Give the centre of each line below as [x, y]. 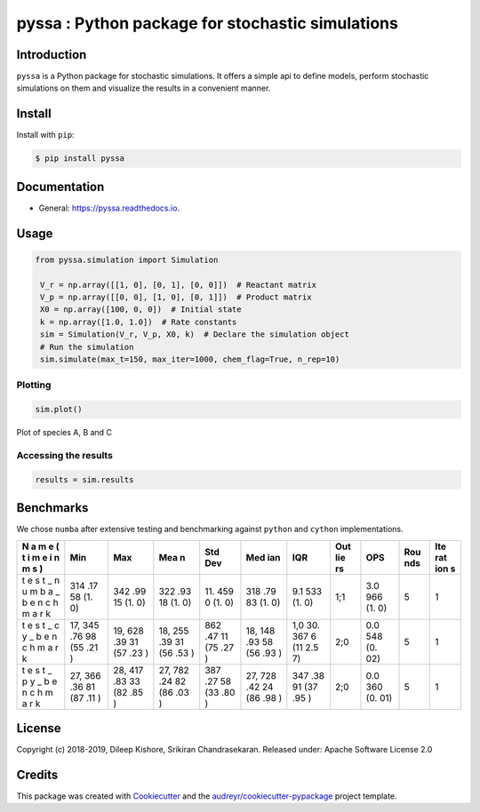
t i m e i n [41, 557]
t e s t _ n [41, 580]
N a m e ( [40, 546]
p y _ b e [40, 681]
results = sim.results [84, 479]
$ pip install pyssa [80, 159]
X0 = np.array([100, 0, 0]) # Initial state [141, 310]
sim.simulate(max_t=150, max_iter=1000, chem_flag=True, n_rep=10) [190, 359]
